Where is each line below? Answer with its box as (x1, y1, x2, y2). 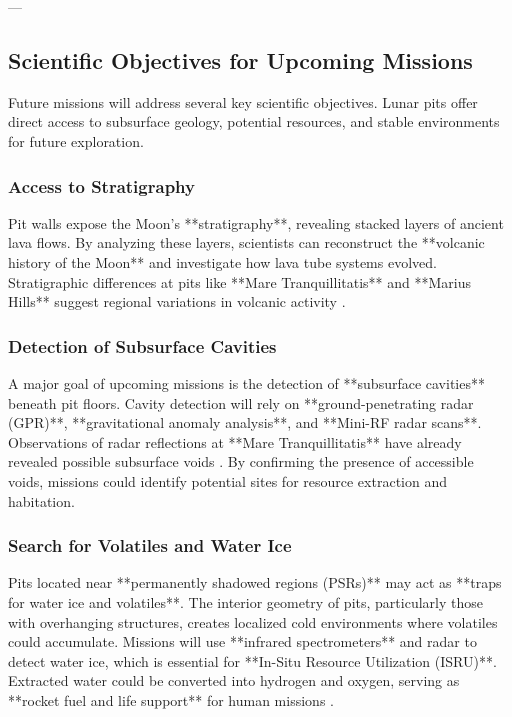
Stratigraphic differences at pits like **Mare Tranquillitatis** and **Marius (8, 271, 471, 292)
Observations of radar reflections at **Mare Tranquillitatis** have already (8, 431, 462, 452)
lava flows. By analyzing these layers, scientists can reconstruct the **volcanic (8, 232, 485, 253)
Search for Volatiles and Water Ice (8, 533, 292, 558)
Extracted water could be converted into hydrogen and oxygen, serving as (8, 670, 460, 691)
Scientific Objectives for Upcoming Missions (8, 44, 473, 75)
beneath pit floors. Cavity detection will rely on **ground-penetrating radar (8, 392, 474, 413)
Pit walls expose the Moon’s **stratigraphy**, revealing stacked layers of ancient (8, 212, 504, 233)
